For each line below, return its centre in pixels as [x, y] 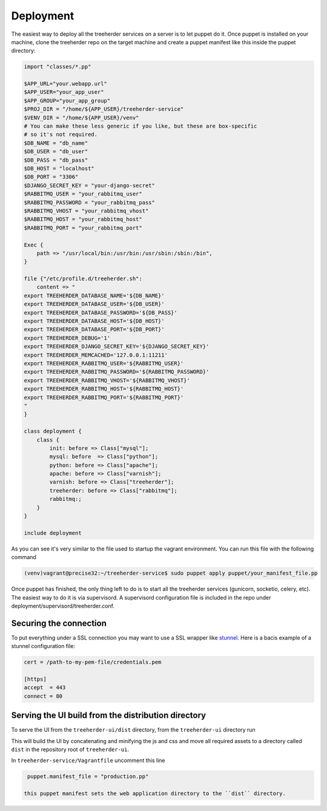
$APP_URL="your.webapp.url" [65, 84]
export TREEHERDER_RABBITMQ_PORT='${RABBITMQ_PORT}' [104, 397]
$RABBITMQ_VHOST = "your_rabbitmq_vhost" [86, 211]
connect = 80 [43, 696]
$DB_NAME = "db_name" [56, 143]
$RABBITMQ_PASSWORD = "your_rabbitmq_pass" [90, 202]
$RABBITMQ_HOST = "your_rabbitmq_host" [83, 219]
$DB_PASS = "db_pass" [56, 160]
